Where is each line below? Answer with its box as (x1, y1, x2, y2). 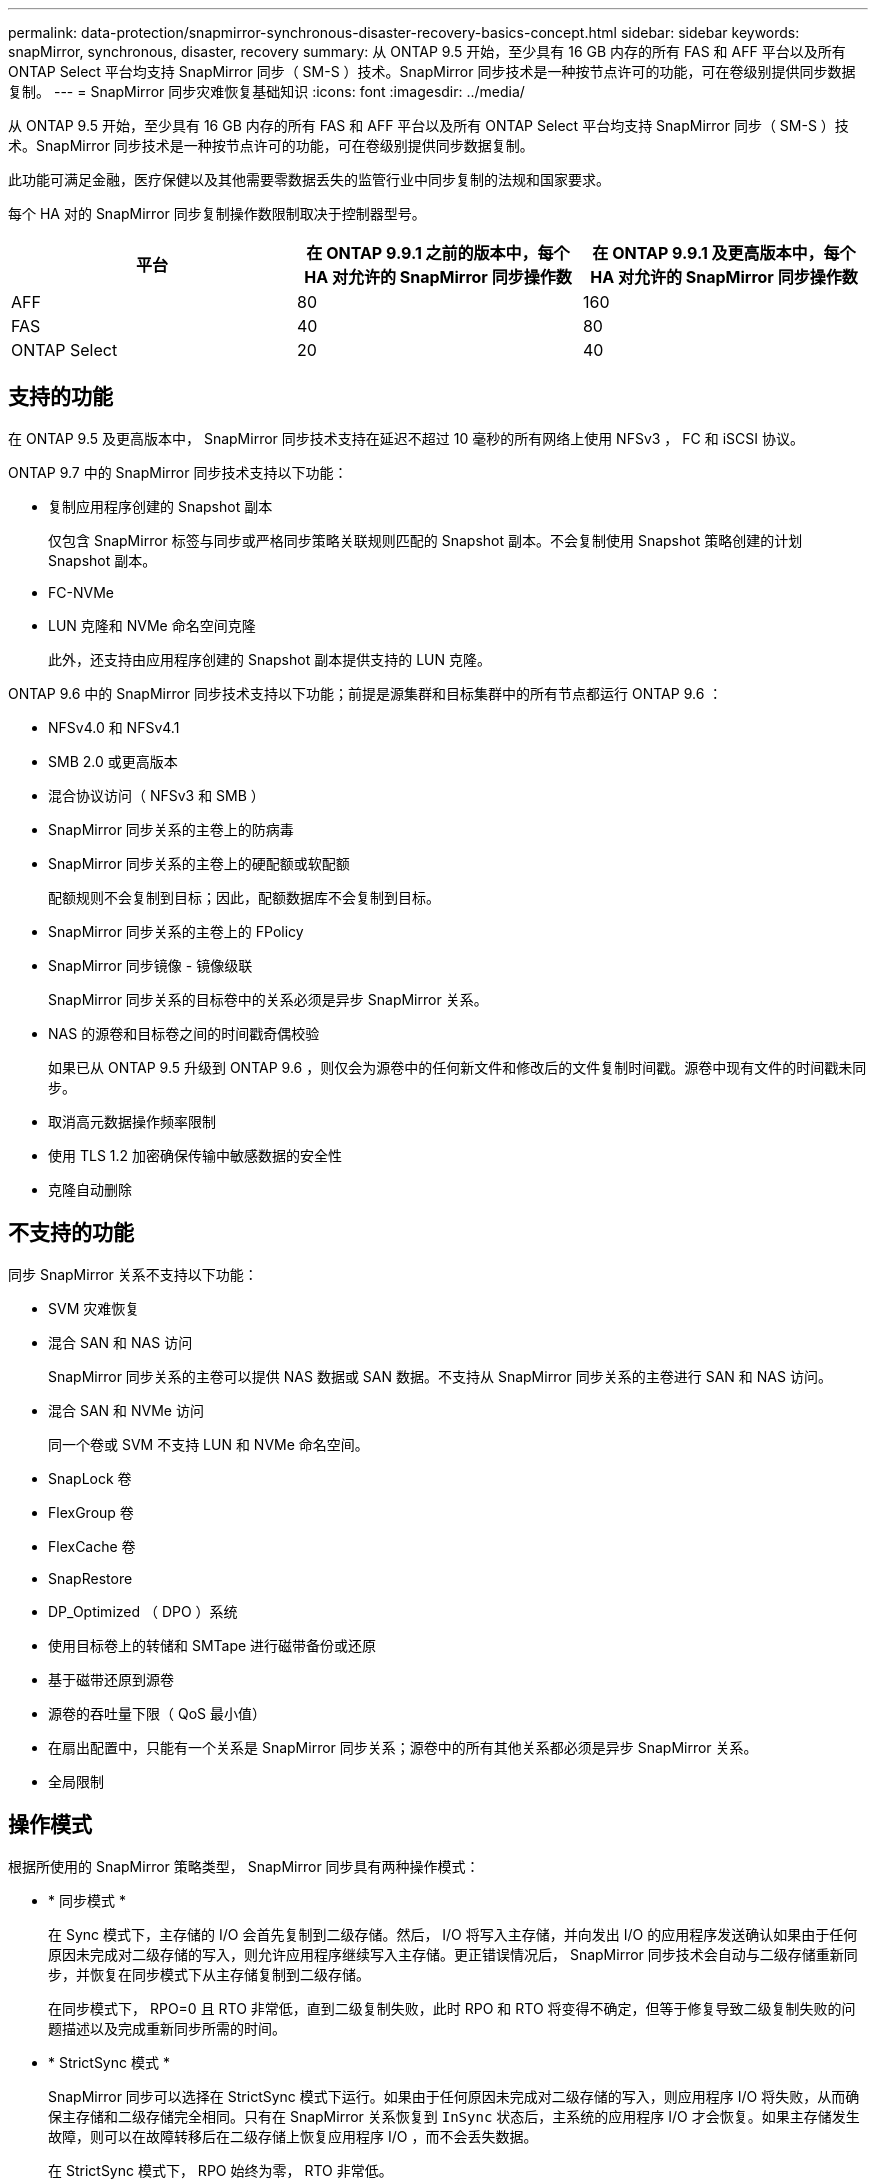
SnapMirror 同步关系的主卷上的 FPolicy (48, 922, 304, 940)
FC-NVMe (48, 583, 114, 601)
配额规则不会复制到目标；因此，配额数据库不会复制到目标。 (48, 888, 440, 906)
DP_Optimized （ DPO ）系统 (48, 1602, 238, 1620)
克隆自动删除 (48, 1180, 132, 1198)
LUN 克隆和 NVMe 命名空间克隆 (48, 616, 256, 634)
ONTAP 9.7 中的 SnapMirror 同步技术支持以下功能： (8, 463, 348, 481)
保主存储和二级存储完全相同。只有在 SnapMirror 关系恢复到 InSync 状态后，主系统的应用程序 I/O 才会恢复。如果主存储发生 (48, 2107, 860, 2125)
